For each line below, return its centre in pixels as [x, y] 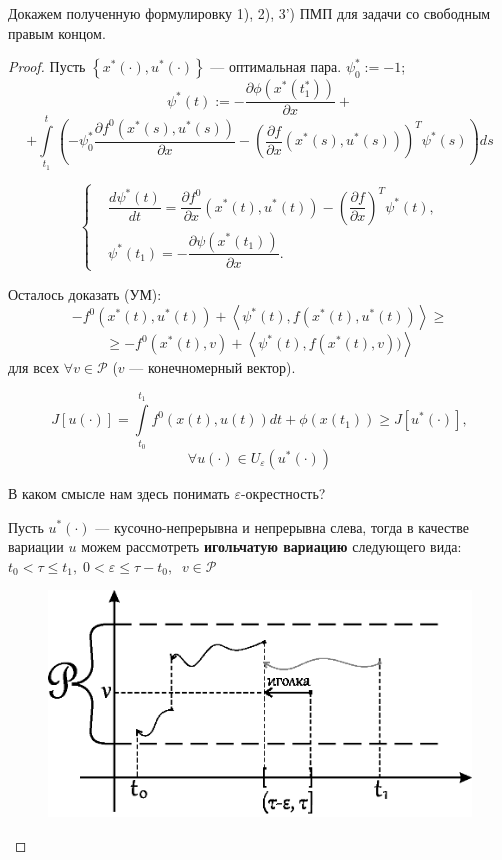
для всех [34, 367]
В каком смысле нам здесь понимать [119, 492]
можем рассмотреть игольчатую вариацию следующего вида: [271, 546]
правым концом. [57, 32]
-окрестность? [283, 492]
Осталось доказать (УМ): [85, 293]
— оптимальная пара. [276, 66]
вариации [36, 546]
